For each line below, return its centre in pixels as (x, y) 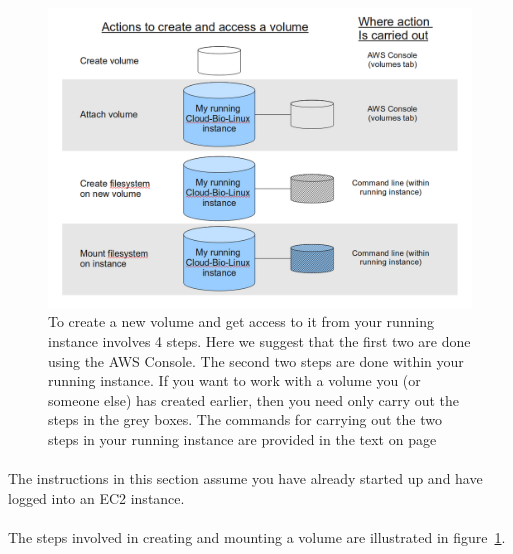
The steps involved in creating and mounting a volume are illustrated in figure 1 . (257, 536)
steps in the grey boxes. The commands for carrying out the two (245, 419)
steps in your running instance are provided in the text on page (242, 438)
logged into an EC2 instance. (96, 497)
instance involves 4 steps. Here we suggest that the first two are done (259, 340)
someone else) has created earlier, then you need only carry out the (254, 399)
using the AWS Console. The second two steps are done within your (256, 360)
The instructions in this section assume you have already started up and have (245, 478)
